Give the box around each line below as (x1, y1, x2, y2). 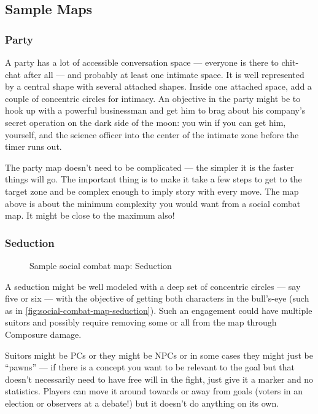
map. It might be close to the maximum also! (5, 209, 175, 222)
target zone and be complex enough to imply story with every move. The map (5, 184, 299, 197)
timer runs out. (5, 140, 62, 153)
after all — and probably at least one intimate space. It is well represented (23, 68, 304, 80)
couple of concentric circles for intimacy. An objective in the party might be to (5, 92, 301, 104)
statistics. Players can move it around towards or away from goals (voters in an (5, 385, 303, 397)
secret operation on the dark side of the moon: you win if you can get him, (5, 115, 286, 128)
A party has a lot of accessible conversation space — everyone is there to (5, 56, 279, 68)
